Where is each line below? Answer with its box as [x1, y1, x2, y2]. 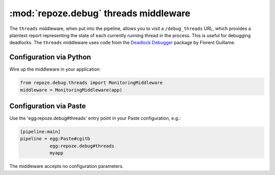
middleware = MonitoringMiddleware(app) [20, 87, 122, 93]
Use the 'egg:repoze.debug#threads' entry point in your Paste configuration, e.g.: [9, 115, 181, 122]
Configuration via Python [9, 53, 91, 62]
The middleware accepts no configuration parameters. [9, 163, 124, 169]
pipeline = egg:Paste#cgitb [20, 136, 90, 142]
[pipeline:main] [20, 129, 61, 135]
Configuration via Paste [9, 102, 86, 110]
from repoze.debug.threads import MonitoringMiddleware [20, 80, 163, 86]
